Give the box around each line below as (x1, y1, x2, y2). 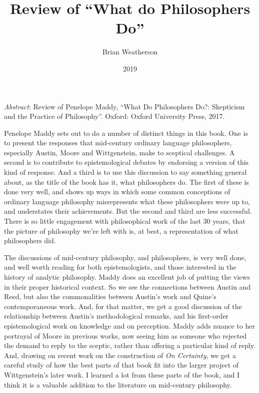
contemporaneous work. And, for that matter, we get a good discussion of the (4, 301, 242, 311)
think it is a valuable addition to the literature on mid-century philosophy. (4, 379, 232, 390)
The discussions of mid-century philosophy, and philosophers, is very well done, (4, 252, 246, 262)
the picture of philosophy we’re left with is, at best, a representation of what (4, 225, 238, 236)
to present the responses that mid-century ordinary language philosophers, (4, 137, 232, 148)
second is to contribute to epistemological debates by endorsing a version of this (4, 157, 249, 167)
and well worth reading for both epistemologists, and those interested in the (4, 262, 236, 272)
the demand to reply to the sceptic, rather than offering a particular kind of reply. (4, 340, 255, 351)
